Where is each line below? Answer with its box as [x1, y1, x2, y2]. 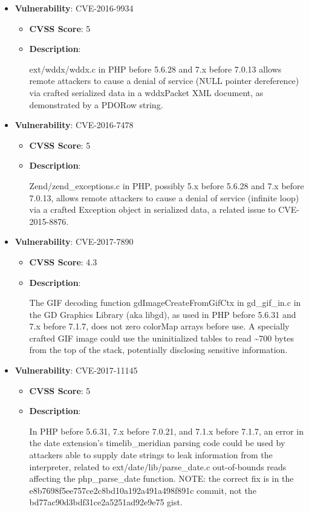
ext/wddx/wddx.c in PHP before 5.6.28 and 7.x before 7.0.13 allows [29, 62, 282, 75]
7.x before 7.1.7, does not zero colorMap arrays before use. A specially [29, 320, 290, 332]
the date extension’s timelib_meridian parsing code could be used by [29, 436, 285, 449]
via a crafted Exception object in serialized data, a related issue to [29, 203, 276, 216]
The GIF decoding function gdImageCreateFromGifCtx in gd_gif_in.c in [29, 296, 301, 309]
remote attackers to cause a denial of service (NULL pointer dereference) [29, 74, 299, 87]
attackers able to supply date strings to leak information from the [29, 449, 273, 461]
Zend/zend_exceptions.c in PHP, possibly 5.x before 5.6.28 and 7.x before [29, 179, 304, 192]
